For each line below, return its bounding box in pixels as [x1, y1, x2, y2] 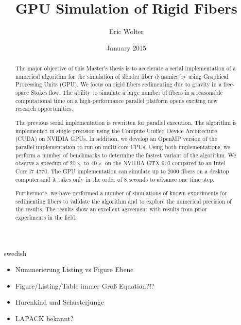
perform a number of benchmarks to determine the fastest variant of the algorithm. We [15, 151, 236, 159]
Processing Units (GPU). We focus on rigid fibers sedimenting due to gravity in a [15, 80, 222, 88]
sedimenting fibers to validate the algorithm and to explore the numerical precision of [15, 197, 232, 205]
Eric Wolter [109, 26, 144, 36]
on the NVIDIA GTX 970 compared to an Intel [105, 159, 225, 167]
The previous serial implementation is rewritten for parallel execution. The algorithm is [15, 118, 237, 126]
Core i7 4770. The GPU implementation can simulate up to [15, 167, 166, 175]
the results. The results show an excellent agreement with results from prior [15, 205, 207, 213]
